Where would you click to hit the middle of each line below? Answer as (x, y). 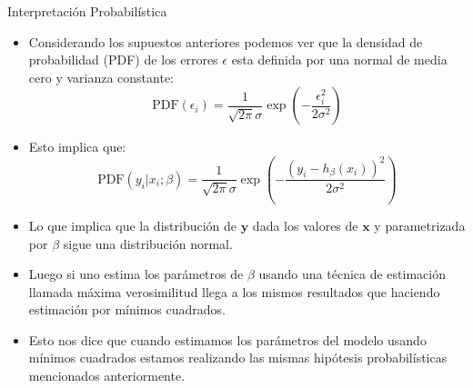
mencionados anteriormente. (107, 376)
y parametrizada (420, 225)
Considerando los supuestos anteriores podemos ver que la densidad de (226, 41)
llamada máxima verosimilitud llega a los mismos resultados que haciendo (234, 291)
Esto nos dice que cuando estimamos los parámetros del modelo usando (227, 339)
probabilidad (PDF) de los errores (123, 60)
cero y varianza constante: (101, 77)
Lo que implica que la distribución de (133, 225)
